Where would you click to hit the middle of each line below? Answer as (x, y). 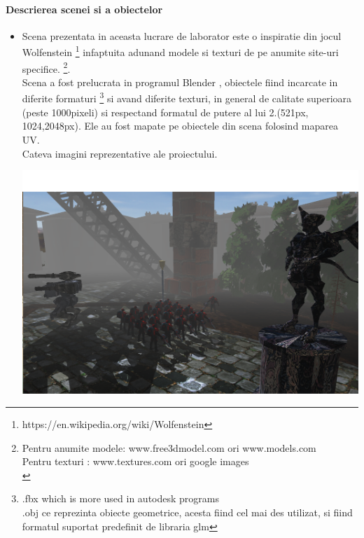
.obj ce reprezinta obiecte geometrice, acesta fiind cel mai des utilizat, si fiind (187, 512)
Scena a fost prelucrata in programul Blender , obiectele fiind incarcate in (180, 82)
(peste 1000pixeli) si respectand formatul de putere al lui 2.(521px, (165, 112)
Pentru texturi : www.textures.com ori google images (135, 461)
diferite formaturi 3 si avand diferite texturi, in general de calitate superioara (187, 97)
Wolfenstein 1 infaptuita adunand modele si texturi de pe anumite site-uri (180, 51)
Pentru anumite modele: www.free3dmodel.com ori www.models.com (169, 447)
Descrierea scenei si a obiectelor (84, 9)
